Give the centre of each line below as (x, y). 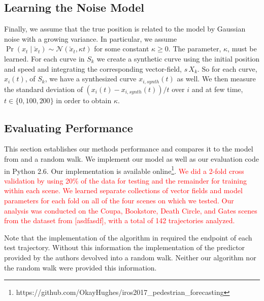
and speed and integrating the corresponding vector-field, (93, 68)
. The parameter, (195, 49)
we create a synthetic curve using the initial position (178, 58)
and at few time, (217, 89)
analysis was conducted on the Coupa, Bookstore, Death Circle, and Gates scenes (131, 210)
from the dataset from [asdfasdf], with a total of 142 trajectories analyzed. (120, 220)
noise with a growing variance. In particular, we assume (91, 38)
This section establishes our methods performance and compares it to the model (129, 149)
